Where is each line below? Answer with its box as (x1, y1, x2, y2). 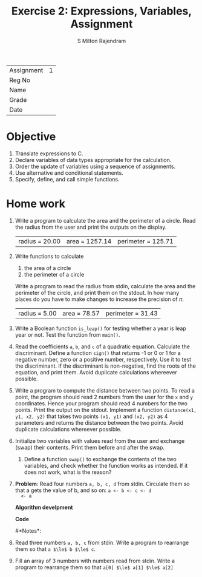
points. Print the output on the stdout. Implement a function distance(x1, (15, 406, 197, 413)
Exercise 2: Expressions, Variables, (11, 4, 192, 18)
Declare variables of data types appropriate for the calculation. (15, 156, 172, 163)
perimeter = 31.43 (105, 309, 158, 317)
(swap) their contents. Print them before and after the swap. (15, 444, 165, 451)
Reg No (9, 76, 31, 84)
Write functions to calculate (15, 252, 84, 260)
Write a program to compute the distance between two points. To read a (15, 386, 195, 394)
